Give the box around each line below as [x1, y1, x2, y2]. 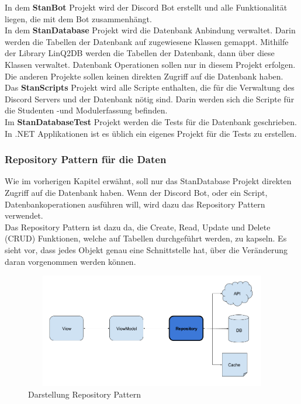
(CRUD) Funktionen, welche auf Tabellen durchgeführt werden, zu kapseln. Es [5, 232, 287, 244]
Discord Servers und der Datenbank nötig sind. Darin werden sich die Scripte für [5, 92, 295, 105]
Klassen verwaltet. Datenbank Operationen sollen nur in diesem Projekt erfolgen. [5, 58, 296, 70]
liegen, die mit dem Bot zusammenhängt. [5, 12, 152, 25]
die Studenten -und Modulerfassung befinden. [5, 104, 168, 116]
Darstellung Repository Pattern [28, 388, 141, 400]
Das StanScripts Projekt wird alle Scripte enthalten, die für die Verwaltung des [5, 81, 295, 94]
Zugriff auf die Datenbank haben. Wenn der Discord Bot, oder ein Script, [5, 186, 268, 198]
